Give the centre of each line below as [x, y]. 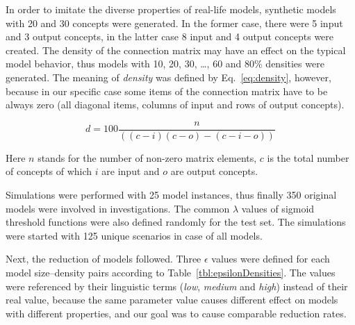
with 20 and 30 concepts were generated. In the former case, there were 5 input [174, 23]
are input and [131, 171]
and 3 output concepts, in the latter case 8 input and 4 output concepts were [170, 36]
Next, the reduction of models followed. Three [104, 259]
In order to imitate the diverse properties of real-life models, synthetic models [171, 9]
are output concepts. [214, 171]
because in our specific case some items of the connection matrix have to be [167, 91]
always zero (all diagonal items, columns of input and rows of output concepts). [175, 105]
